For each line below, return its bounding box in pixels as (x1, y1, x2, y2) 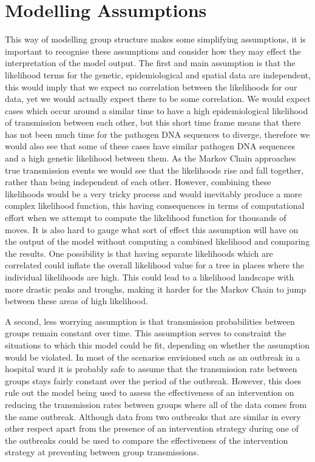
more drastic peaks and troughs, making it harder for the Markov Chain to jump (5, 282, 306, 295)
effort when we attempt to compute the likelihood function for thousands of (5, 211, 286, 224)
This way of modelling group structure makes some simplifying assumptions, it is (5, 33, 306, 46)
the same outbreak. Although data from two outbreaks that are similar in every (5, 410, 301, 423)
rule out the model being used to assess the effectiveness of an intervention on (5, 386, 294, 399)
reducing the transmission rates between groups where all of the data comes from (5, 398, 307, 410)
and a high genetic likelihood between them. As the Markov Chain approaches (5, 152, 296, 165)
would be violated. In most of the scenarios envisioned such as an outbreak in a (5, 350, 300, 363)
